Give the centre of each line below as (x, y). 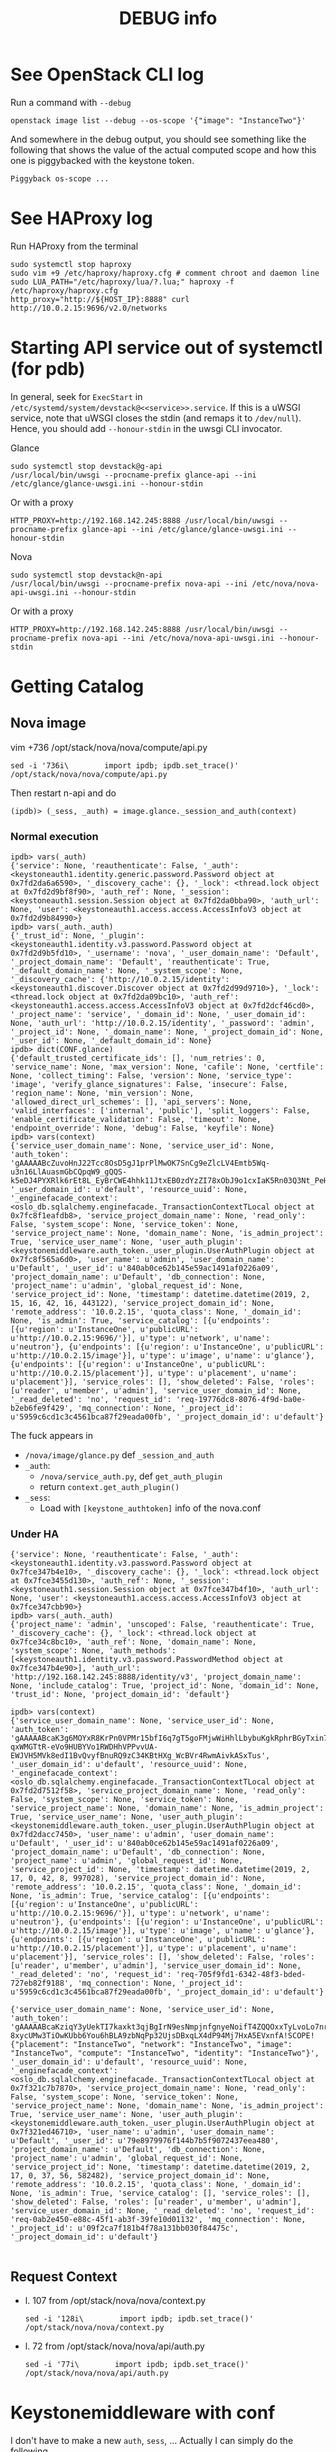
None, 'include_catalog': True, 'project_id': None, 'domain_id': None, (165, 1686)
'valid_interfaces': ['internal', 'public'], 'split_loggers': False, (160, 1111)
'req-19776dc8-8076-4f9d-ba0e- (241, 1400)
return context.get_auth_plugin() (109, 1487)
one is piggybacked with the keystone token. (102, 160)
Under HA (35, 1534)
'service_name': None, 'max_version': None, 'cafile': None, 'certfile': (167, 1067)
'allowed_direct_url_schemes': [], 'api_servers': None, (131, 1102)
